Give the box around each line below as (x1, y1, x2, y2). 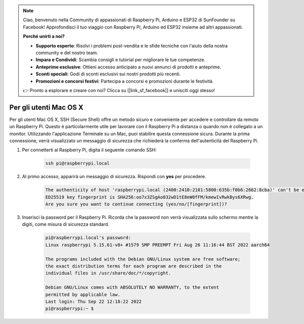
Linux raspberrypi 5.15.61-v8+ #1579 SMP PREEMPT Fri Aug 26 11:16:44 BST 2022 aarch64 (45, 242, 270, 248)
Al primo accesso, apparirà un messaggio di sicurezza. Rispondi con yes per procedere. (22, 174, 206, 180)
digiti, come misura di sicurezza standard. (22, 221, 109, 227)
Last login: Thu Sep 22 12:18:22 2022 (45, 299, 142, 304)
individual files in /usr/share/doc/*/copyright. (45, 270, 171, 276)
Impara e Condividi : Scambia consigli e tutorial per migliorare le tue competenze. (35, 57, 206, 63)
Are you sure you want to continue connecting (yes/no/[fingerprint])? (45, 201, 227, 207)
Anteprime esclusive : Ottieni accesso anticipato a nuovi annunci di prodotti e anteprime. (35, 64, 221, 70)
